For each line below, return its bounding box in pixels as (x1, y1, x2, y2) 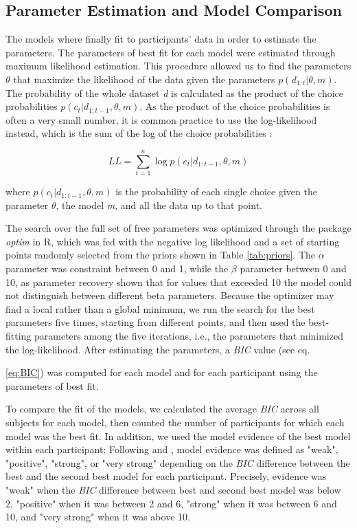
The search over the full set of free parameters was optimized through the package (5, 221, 352, 235)
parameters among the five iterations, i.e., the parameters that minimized (34, 329, 343, 343)
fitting (5, 329, 32, 343)
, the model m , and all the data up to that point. (56, 197, 262, 212)
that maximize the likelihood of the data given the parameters (13, 71, 275, 86)
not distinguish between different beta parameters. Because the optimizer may (5, 288, 334, 302)
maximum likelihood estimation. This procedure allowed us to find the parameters (5, 58, 352, 73)
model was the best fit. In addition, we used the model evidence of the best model (5, 428, 351, 443)
